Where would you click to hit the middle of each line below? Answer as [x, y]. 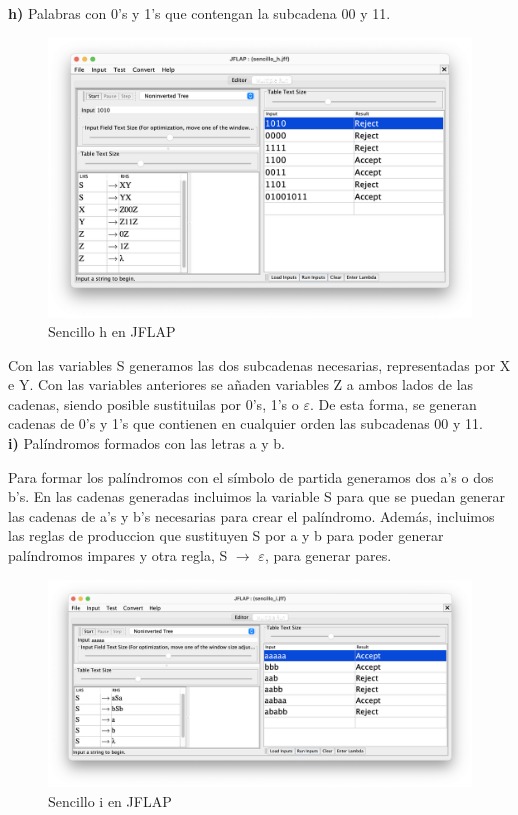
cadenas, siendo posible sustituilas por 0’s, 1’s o [153, 403]
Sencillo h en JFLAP [112, 331]
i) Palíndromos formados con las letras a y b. [146, 443]
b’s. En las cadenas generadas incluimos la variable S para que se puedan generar [257, 496]
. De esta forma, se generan [393, 403]
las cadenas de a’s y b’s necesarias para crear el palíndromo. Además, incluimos [251, 515]
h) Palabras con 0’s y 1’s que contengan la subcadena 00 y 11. [199, 13]
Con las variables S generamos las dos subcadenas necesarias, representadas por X [259, 364]
